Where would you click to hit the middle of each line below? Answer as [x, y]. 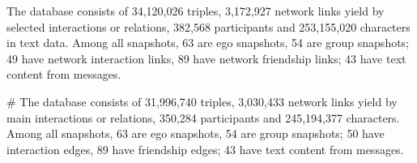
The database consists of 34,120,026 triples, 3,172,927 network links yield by [196, 11]
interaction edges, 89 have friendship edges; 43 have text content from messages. [205, 149]
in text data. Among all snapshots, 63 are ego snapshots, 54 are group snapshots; [208, 43]
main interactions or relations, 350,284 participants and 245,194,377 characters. [203, 117]
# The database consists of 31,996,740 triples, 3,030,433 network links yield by [202, 101]
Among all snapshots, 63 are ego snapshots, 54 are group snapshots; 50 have [196, 133]
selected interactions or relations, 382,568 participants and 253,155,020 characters [208, 26]
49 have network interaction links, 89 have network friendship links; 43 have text [206, 58]
